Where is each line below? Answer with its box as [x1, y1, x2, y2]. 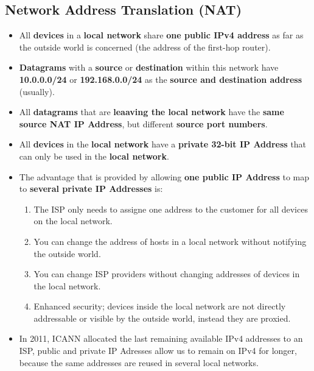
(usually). [19, 85, 55, 97]
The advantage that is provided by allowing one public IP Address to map [19, 170, 310, 183]
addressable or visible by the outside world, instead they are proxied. [33, 311, 291, 324]
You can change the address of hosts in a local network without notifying [33, 235, 307, 247]
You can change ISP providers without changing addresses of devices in [33, 267, 300, 280]
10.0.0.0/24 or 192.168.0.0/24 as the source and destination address [19, 72, 302, 85]
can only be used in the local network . [19, 149, 169, 162]
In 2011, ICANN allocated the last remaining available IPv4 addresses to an [19, 332, 303, 345]
